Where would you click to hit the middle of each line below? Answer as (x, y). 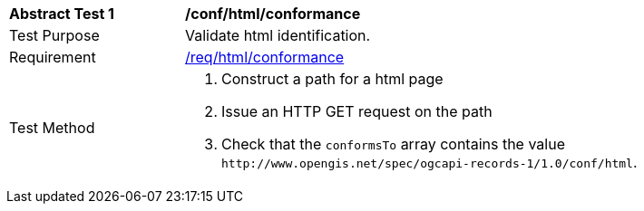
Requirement (53, 57)
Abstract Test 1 (62, 14)
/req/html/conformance (265, 57)
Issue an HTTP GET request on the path (357, 111)
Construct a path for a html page (332, 79)
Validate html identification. (278, 35)
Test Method (52, 128)
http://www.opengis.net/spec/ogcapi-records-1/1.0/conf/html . (429, 162)
